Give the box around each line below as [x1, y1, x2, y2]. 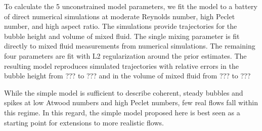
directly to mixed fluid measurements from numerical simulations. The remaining [4, 40, 255, 51]
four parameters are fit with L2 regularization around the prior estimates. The [4, 50, 247, 61]
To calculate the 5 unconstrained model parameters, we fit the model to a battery [4, 1, 257, 11]
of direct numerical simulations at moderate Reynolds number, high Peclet [4, 11, 235, 21]
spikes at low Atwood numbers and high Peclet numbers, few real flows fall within [4, 97, 258, 108]
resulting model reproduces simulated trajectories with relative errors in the [4, 60, 239, 71]
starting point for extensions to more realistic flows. [4, 117, 164, 127]
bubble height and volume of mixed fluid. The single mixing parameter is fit [4, 30, 240, 41]
